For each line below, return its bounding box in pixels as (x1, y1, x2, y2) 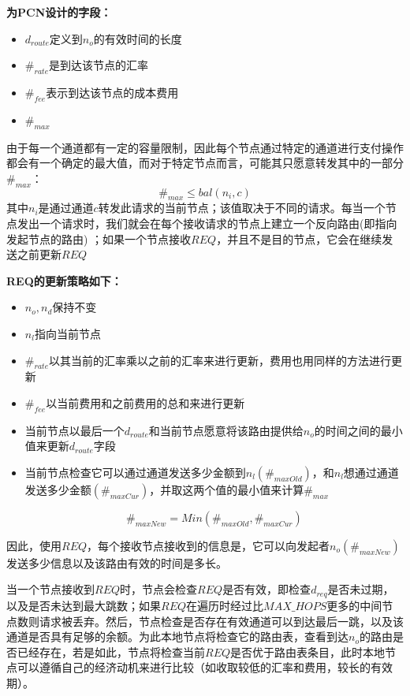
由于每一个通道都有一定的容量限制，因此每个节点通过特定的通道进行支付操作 (6, 139, 404, 155)
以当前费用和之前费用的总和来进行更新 (46, 394, 245, 411)
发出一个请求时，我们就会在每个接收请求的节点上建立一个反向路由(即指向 (17, 214, 397, 231)
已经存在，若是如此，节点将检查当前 (17, 643, 205, 660)
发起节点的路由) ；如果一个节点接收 (6, 230, 192, 247)
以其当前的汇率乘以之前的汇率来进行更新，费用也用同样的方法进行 (48, 352, 391, 368)
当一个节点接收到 (6, 581, 95, 597)
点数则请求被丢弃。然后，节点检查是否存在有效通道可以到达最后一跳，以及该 (6, 612, 404, 629)
